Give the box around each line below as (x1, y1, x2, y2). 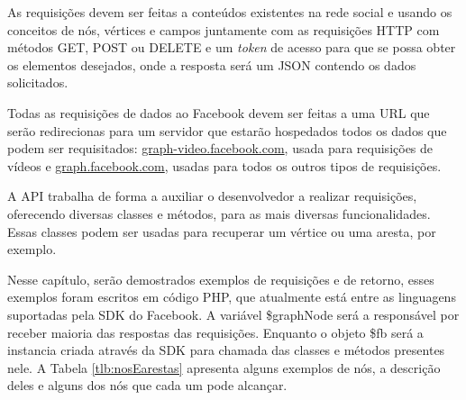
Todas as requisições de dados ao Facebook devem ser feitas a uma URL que (7, 103, 430, 122)
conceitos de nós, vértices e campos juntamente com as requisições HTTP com (7, 20, 440, 39)
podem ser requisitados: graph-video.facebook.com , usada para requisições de (7, 139, 434, 158)
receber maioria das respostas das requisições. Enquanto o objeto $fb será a (7, 323, 424, 341)
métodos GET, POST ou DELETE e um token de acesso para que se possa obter (7, 38, 456, 57)
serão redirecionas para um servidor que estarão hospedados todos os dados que (7, 121, 447, 140)
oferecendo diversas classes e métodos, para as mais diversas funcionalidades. (7, 204, 431, 223)
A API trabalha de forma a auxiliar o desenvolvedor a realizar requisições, (7, 186, 417, 205)
